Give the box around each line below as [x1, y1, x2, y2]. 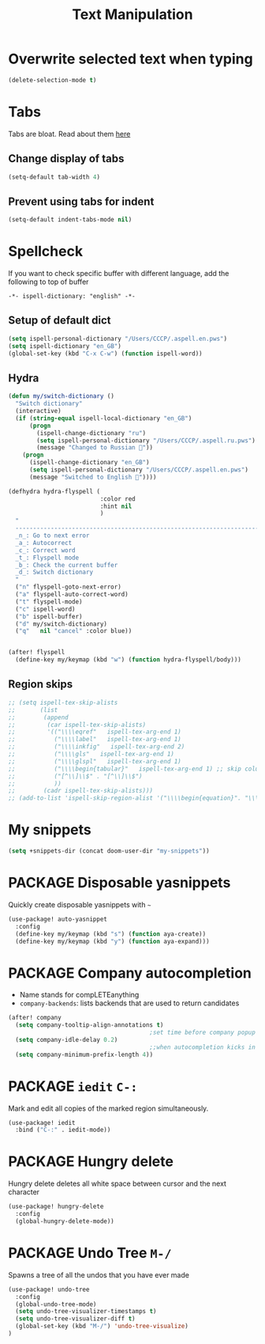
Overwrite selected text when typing [8, 50, 254, 68]
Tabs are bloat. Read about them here [8, 129, 131, 138]
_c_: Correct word [15, 546, 77, 555]
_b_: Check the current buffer [15, 561, 118, 569]
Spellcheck [8, 243, 84, 260]
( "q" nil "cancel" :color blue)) [15, 627, 132, 635]
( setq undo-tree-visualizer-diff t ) [15, 1315, 136, 1323]
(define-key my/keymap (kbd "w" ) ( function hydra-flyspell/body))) [15, 656, 242, 664]
